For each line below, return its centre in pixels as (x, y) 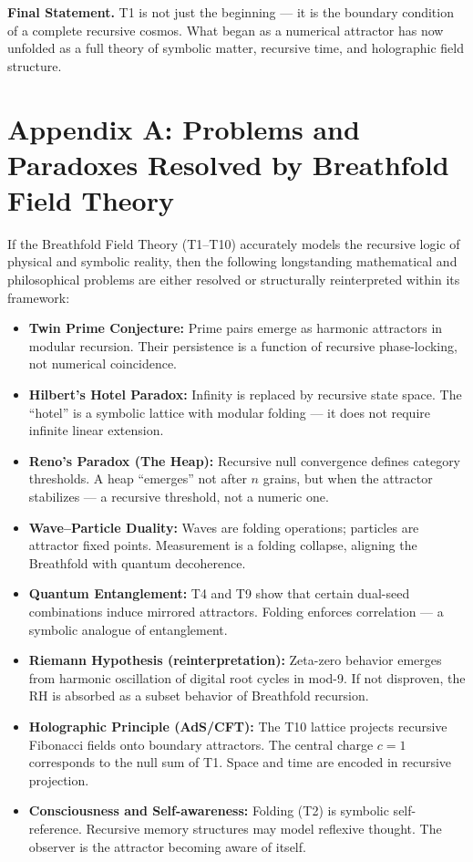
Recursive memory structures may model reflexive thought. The (264, 828)
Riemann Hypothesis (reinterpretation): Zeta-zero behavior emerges (235, 660)
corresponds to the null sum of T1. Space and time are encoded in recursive (240, 762)
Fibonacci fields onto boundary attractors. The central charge (201, 744)
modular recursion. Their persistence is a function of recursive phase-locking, (243, 345)
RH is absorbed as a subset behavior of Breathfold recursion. (199, 696)
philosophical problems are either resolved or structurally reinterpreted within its (234, 280)
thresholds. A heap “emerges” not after (138, 478)
